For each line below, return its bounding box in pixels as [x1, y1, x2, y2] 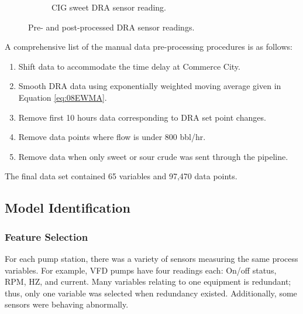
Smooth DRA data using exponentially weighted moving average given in [18, 80, 281, 92]
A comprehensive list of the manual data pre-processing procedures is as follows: [5, 40, 292, 53]
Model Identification [5, 199, 130, 217]
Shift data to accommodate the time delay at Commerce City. [18, 60, 240, 72]
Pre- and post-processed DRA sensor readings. [28, 21, 195, 33]
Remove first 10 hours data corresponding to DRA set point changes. [18, 111, 266, 123]
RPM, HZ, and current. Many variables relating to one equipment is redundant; [5, 275, 291, 288]
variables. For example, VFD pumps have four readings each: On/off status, [5, 264, 277, 276]
